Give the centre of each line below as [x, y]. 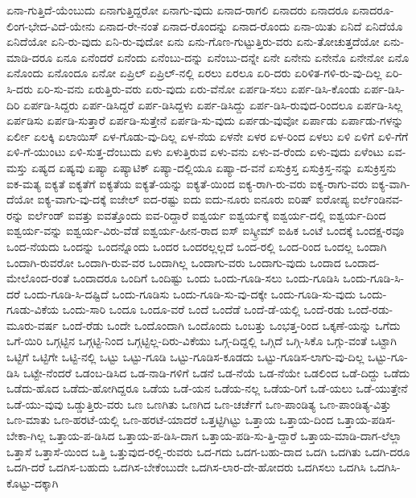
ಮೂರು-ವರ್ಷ [33, 325]
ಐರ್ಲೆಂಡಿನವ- [378, 199]
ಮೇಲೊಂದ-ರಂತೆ [38, 278]
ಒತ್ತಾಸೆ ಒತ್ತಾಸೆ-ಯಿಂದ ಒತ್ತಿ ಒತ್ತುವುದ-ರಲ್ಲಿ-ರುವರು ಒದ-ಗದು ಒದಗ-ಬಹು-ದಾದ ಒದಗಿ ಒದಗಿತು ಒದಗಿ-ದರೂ [208, 451]
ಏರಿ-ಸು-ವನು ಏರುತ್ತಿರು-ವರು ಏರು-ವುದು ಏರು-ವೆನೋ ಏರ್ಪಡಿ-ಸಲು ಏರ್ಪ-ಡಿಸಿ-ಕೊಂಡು [198, 88]
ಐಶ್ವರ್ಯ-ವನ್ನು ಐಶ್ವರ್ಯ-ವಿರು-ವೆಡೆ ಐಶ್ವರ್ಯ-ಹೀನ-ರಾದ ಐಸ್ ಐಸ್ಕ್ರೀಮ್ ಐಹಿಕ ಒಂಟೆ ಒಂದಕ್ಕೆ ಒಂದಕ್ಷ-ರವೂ [206, 230]
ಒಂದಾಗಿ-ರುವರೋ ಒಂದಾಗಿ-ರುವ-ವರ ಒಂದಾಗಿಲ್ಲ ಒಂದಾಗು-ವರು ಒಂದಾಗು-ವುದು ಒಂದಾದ [174, 262]
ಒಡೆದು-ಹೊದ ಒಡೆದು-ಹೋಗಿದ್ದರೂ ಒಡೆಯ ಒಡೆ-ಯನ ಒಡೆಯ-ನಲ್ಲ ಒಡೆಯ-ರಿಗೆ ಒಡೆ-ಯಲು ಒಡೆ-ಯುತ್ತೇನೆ [207, 388]
